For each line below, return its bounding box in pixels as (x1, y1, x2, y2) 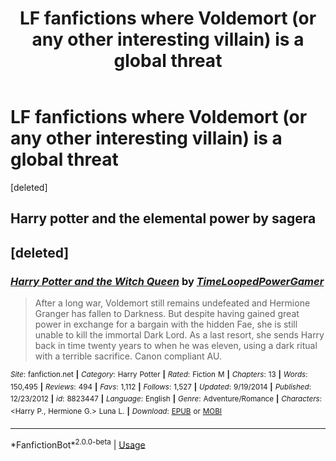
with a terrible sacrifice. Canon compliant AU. (34, 350, 222, 362)
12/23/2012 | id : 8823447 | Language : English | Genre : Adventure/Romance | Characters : (10, 394, 323, 404)
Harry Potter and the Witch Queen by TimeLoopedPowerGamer (10, 274, 325, 288)
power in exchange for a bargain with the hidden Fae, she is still (34, 318, 298, 331)
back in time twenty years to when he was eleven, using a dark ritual (34, 340, 318, 352)
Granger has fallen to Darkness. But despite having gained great (34, 308, 300, 320)
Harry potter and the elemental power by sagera (10, 210, 317, 227)
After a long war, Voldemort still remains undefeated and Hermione (34, 297, 311, 309)
